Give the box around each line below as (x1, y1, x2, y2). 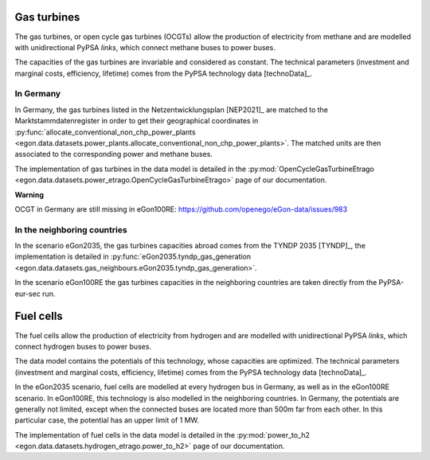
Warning (14, 189, 44, 199)
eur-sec (14, 289, 41, 298)
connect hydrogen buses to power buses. (14, 341, 151, 351)
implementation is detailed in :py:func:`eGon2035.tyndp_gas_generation (14, 251, 252, 262)
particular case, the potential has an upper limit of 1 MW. (14, 415, 199, 425)
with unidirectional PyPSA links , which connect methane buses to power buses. (14, 42, 276, 52)
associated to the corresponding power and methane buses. (14, 150, 213, 159)
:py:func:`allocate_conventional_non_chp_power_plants (14, 127, 196, 137)
